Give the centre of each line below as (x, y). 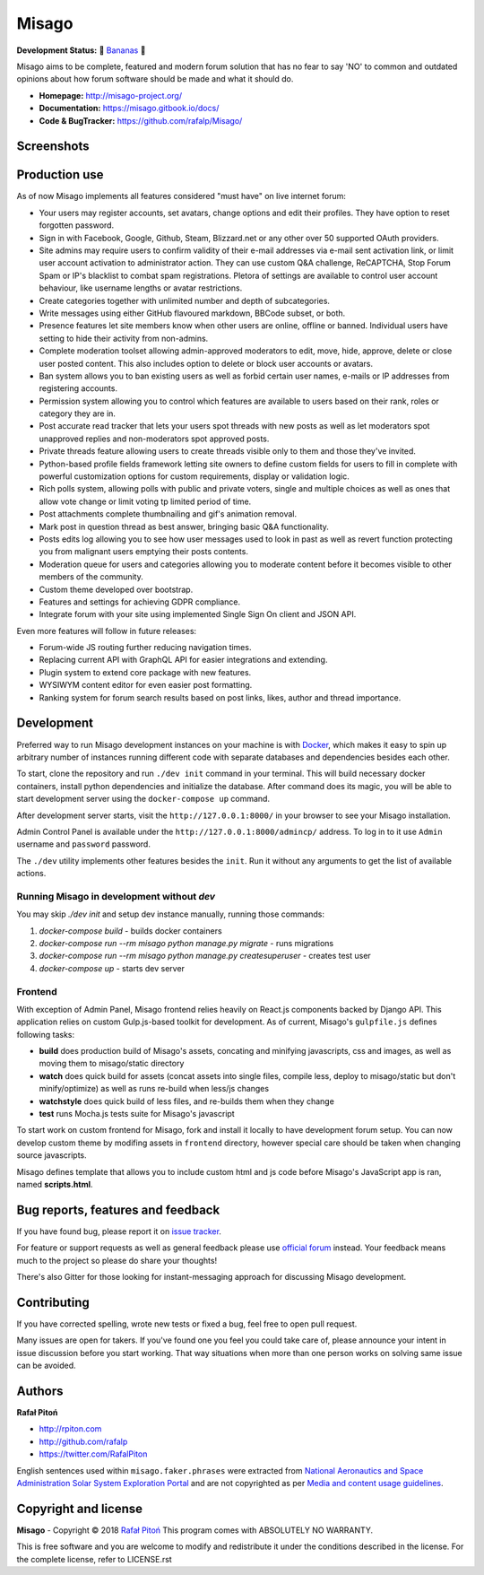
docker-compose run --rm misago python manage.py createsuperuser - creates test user (205, 956)
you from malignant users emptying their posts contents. (143, 552)
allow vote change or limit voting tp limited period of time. (145, 501)
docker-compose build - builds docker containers (131, 931)
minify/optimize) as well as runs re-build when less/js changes (154, 1089)
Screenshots (53, 147)
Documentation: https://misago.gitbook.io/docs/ (129, 109)
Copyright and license (80, 1508)
